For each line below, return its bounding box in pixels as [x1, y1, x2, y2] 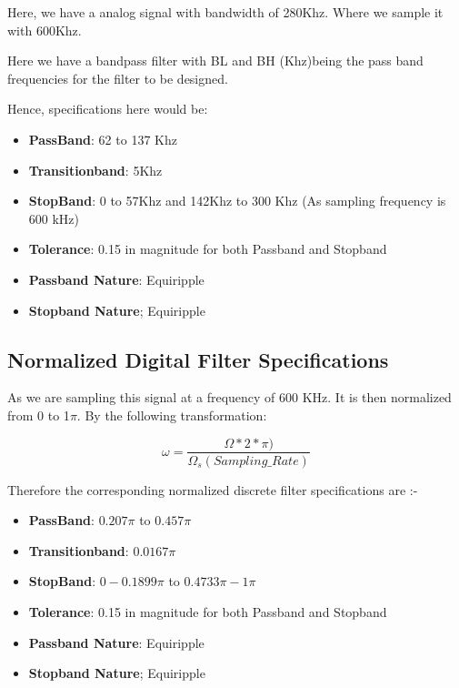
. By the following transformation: [76, 405, 267, 424]
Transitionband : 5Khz [28, 160, 163, 179]
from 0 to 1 [7, 405, 70, 424]
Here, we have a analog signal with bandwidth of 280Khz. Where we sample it [7, 3, 444, 21]
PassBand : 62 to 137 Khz [28, 129, 177, 148]
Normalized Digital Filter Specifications [7, 345, 389, 373]
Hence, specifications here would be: [7, 99, 208, 118]
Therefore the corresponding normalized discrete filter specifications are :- [7, 480, 418, 499]
